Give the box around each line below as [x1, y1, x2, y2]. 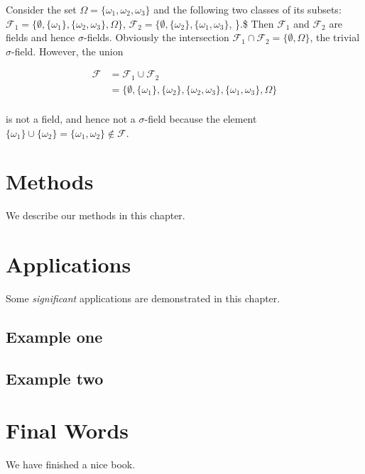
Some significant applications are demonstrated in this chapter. [6, 290, 280, 305]
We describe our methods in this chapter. [6, 208, 185, 223]
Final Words [6, 416, 129, 445]
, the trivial [310, 30, 360, 45]
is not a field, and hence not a [6, 111, 136, 126]
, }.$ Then [229, 16, 274, 31]
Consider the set [6, 2, 77, 16]
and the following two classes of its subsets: [153, 2, 342, 16]
